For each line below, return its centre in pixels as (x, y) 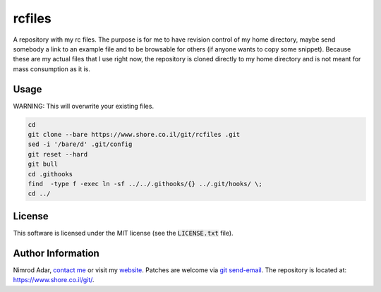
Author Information (56, 253)
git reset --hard (58, 154)
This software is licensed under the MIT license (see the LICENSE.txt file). (123, 233)
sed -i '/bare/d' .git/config (80, 144)
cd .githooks (50, 174)
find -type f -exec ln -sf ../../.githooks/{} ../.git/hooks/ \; (145, 184)
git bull (43, 164)
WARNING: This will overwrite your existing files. (84, 106)
